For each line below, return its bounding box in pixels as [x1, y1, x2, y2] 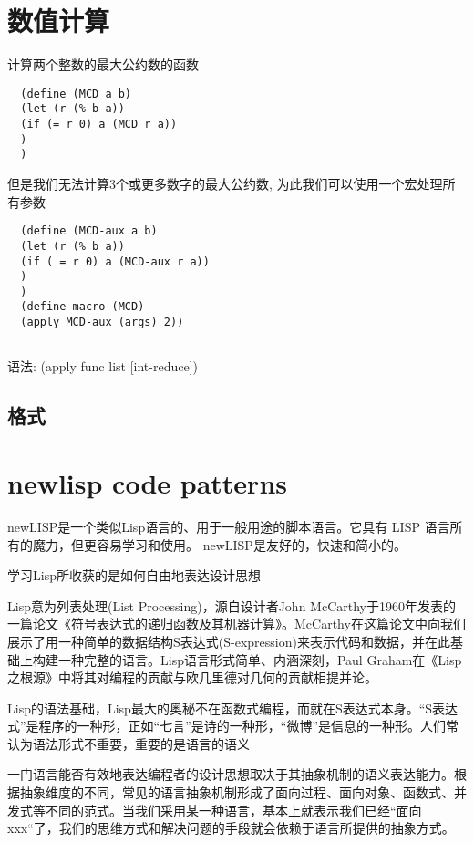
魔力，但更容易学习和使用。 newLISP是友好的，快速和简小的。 [32, 535, 407, 554]
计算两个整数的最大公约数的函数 [7, 55, 199, 74]
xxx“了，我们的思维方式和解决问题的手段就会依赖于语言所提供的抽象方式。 [7, 818, 455, 838]
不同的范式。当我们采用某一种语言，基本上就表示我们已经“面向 [45, 800, 422, 819]
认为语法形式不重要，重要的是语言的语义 [7, 734, 250, 753]
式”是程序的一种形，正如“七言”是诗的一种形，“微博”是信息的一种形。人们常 [7, 716, 459, 735]
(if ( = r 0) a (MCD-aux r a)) [20, 255, 210, 268]
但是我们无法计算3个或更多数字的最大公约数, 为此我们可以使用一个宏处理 [7, 174, 443, 193]
